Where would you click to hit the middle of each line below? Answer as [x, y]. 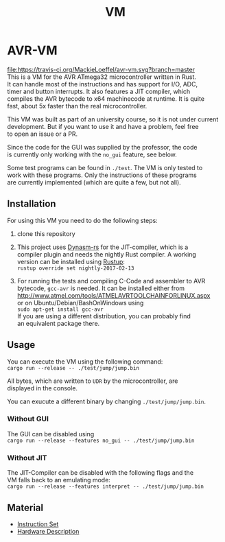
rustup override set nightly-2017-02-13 [75, 268]
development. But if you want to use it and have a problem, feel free [103, 126]
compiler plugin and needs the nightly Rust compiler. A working [107, 254]
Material [25, 507]
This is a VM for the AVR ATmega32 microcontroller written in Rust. [102, 77]
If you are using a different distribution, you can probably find [104, 316]
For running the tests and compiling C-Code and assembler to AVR [111, 281]
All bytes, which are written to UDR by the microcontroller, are [93, 381]
